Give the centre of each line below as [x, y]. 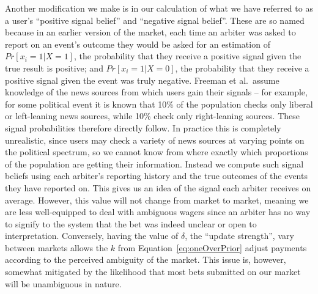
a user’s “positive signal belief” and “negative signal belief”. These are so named [155, 20]
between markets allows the [57, 247]
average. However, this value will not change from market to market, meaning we [157, 200]
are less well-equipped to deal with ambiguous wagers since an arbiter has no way [158, 212]
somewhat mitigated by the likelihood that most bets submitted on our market [153, 272]
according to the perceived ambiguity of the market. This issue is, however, [146, 259]
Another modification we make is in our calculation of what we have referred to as [159, 8]
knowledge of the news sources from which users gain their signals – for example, [156, 92]
